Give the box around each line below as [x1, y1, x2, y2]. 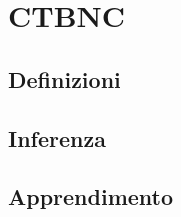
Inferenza [8, 122, 106, 153]
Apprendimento [8, 181, 174, 212]
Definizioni [8, 63, 121, 94]
